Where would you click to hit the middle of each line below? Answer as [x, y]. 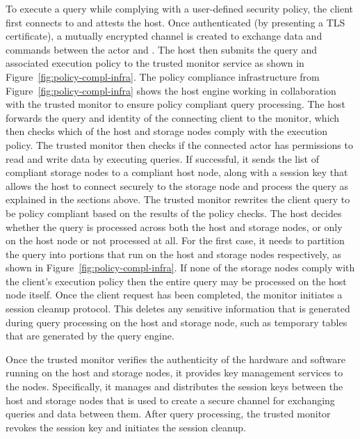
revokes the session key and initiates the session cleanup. [126, 427]
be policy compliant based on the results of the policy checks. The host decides [174, 213]
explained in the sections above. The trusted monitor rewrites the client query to [178, 199]
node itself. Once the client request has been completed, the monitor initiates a [174, 295]
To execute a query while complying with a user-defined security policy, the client [179, 8]
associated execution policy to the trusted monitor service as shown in [155, 63]
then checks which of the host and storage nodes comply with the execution [167, 131]
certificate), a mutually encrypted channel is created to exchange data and [164, 36]
